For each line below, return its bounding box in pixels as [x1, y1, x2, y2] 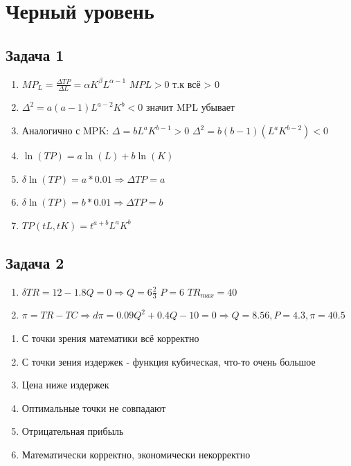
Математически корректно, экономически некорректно [21, 447, 251, 461]
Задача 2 [6, 251, 64, 273]
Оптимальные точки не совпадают [21, 400, 166, 415]
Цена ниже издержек [21, 377, 109, 392]
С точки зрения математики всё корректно [21, 331, 199, 345]
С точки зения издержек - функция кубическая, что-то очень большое [21, 354, 316, 368]
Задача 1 [6, 44, 64, 65]
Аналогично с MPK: [21, 123, 109, 137]
